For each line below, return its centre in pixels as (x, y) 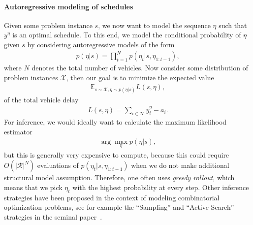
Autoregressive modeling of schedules (69, 6)
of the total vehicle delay (41, 99)
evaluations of (58, 165)
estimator (18, 131)
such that (233, 25)
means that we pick (33, 187)
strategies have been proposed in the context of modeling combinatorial (112, 197)
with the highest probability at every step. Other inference (161, 187)
